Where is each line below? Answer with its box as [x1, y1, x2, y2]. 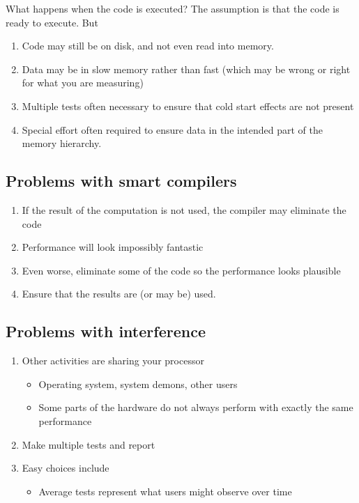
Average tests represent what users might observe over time [38, 483, 292, 498]
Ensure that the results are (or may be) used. [22, 286, 216, 301]
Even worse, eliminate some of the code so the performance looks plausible [22, 263, 341, 277]
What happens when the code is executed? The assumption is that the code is [6, 1, 339, 15]
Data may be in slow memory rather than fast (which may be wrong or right [22, 61, 351, 76]
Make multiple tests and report [22, 437, 155, 451]
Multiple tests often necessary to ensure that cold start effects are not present [22, 98, 354, 113]
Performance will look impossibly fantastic [22, 240, 204, 254]
